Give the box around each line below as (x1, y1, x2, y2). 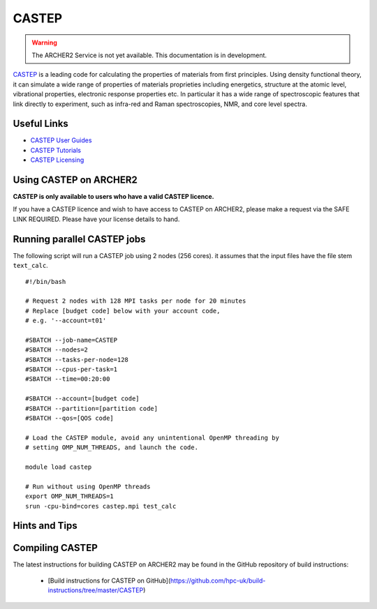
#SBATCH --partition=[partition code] (25, 405, 158, 412)
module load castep (25, 463, 92, 471)
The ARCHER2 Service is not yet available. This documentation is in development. (31, 51, 267, 59)
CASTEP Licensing (30, 156, 84, 164)
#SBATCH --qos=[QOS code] (25, 414, 114, 422)
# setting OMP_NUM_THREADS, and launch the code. (25, 444, 199, 451)
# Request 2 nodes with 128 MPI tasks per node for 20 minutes (25, 297, 246, 305)
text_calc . (13, 262, 48, 270)
